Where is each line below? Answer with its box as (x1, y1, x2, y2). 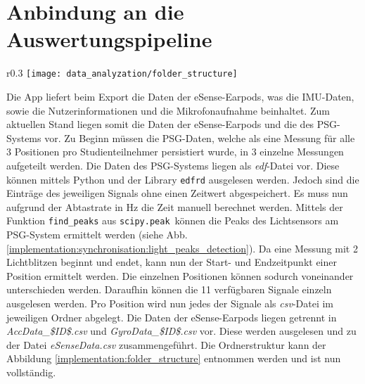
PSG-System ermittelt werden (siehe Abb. (6, 227, 188, 242)
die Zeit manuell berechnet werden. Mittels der (141, 199, 343, 214)
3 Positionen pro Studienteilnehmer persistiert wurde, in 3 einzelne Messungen (6, 144, 344, 159)
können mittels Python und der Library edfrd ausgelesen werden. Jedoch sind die (6, 172, 359, 186)
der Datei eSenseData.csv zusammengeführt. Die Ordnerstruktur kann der (6, 337, 326, 352)
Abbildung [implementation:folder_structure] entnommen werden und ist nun (6, 351, 341, 366)
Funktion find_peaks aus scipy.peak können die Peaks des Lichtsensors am (6, 213, 339, 228)
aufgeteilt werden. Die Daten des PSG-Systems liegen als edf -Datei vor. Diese (6, 158, 340, 172)
